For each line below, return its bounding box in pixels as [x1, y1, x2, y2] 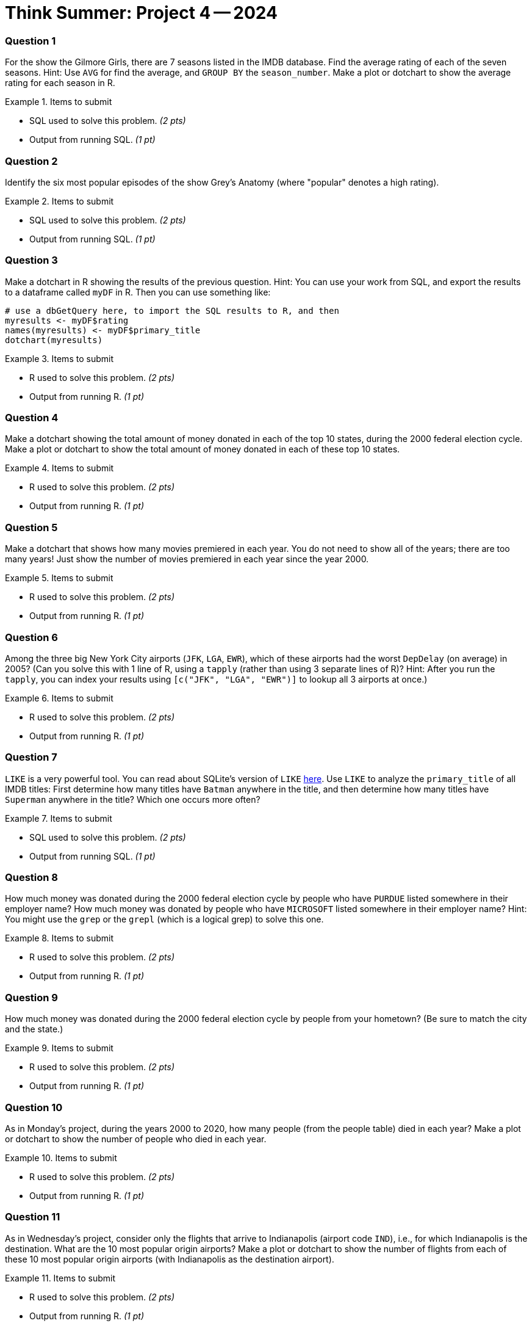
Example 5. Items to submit [5, 573, 113, 584]
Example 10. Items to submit [5, 1152, 117, 1163]
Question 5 [5, 521, 58, 534]
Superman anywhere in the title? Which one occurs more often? [5, 794, 261, 805]
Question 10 [5, 1101, 63, 1114]
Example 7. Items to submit [5, 813, 112, 824]
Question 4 [5, 411, 59, 424]
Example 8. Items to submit [5, 933, 113, 944]
